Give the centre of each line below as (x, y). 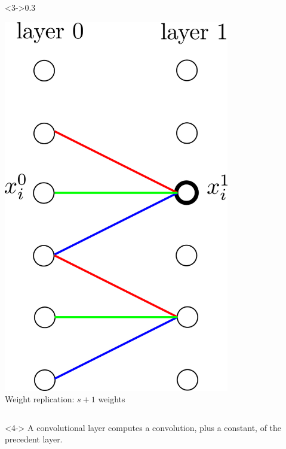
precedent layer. (34, 439)
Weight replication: (40, 399)
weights (112, 399)
